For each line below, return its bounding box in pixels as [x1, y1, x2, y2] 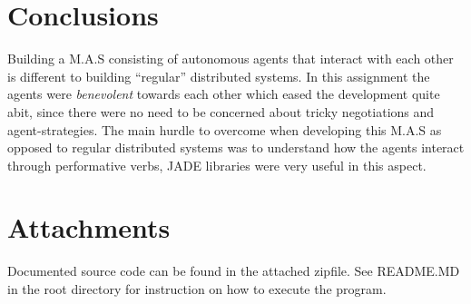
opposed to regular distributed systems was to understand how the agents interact [7, 138, 465, 157]
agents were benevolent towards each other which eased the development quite [7, 84, 440, 103]
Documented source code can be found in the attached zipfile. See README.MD [7, 261, 460, 280]
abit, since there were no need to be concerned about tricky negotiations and [7, 102, 435, 121]
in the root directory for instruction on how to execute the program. [7, 279, 387, 298]
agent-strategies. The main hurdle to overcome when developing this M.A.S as [7, 120, 442, 139]
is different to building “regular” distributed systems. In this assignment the [7, 66, 430, 85]
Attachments [7, 209, 171, 246]
